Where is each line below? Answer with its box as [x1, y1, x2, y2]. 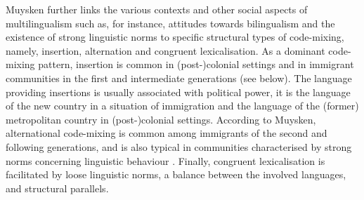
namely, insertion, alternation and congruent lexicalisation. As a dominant [6, 43, 325, 58]
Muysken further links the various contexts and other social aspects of [6, 2, 308, 16]
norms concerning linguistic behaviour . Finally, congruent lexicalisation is [6, 153, 325, 168]
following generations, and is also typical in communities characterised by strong [6, 139, 352, 154]
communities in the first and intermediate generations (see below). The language [6, 70, 352, 85]
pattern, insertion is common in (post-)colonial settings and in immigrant [38, 57, 354, 72]
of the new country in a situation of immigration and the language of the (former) [6, 98, 359, 113]
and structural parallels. [6, 180, 109, 195]
